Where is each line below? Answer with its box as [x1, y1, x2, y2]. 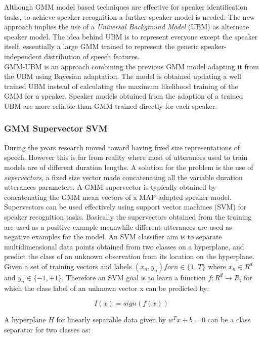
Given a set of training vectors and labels [4, 261, 132, 271]
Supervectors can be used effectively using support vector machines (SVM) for [4, 201, 247, 212]
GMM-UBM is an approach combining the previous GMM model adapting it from [4, 61, 259, 71]
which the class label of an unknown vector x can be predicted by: [4, 282, 209, 293]
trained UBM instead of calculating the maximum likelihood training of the [4, 80, 238, 91]
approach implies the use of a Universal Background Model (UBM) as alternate [4, 21, 249, 32]
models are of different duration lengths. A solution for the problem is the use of [4, 161, 253, 172]
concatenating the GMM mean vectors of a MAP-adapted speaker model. [4, 191, 232, 202]
